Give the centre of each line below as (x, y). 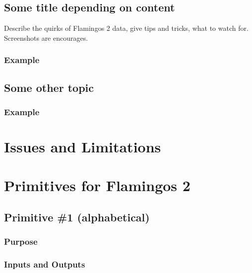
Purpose (21, 241)
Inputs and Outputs (45, 264)
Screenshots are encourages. (46, 37)
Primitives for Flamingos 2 (97, 185)
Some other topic (49, 87)
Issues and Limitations (83, 147)
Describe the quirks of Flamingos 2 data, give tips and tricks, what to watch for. (126, 28)
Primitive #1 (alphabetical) (77, 217)
